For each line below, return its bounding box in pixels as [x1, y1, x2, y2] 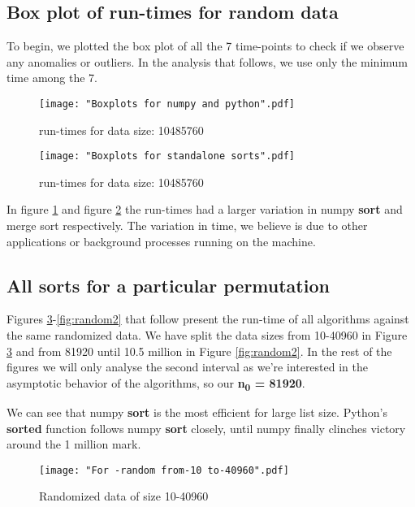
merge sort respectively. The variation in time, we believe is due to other [6, 217, 368, 234]
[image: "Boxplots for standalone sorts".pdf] [39, 150, 295, 162]
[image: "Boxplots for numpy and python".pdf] [39, 97, 295, 110]
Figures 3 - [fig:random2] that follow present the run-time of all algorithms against [6, 310, 409, 327]
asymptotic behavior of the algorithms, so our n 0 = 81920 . [6, 374, 305, 393]
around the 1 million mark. [6, 435, 141, 453]
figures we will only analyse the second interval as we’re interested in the [6, 358, 368, 375]
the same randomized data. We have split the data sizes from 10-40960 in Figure [6, 327, 408, 344]
